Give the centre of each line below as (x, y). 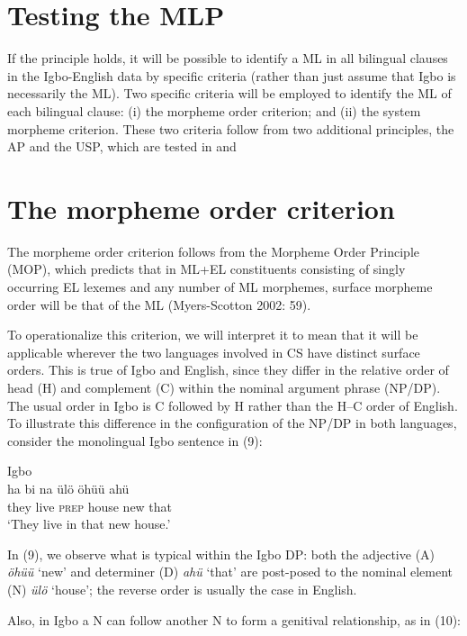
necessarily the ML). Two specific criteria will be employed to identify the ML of (229, 93)
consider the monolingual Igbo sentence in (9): (135, 440)
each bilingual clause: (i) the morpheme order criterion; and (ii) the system (214, 110)
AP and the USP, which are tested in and (122, 146)
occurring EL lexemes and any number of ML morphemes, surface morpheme (220, 286)
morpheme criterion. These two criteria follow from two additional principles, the (231, 128)
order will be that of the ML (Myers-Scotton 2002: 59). (159, 304)
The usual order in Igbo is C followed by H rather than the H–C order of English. (233, 405)
